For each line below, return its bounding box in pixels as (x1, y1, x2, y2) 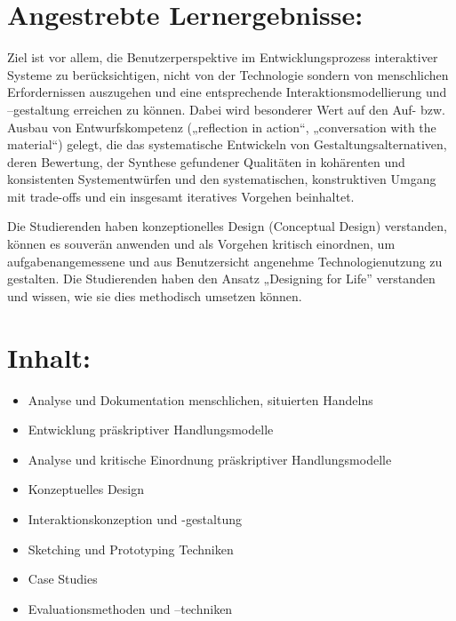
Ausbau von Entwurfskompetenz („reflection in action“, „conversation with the (7, 117, 436, 136)
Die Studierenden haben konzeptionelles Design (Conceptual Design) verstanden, (7, 217, 447, 235)
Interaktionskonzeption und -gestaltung (28, 509, 242, 528)
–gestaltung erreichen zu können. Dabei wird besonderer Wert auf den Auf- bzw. (7, 100, 445, 118)
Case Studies (28, 569, 98, 588)
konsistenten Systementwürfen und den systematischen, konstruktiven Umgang (7, 170, 436, 188)
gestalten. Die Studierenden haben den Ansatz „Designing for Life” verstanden (7, 269, 436, 288)
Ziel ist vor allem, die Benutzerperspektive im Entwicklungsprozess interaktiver (7, 48, 438, 67)
